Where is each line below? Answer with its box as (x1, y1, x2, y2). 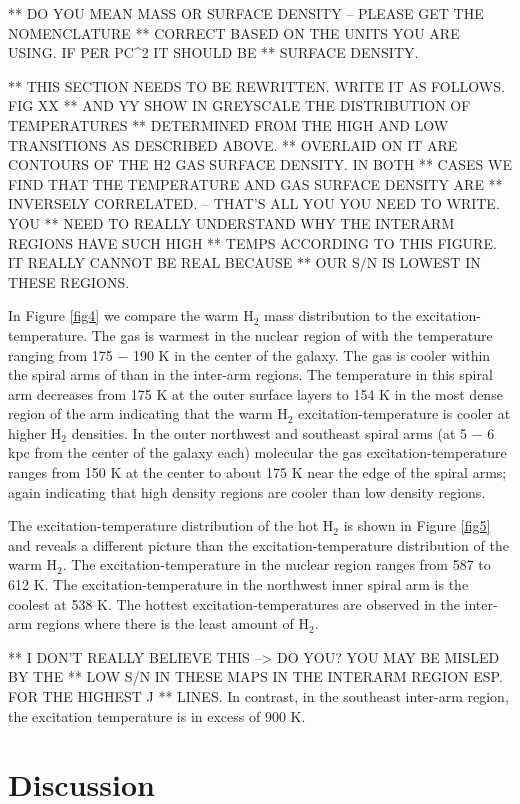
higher (8, 422, 47, 443)
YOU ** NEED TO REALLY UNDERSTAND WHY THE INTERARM (8, 212, 455, 233)
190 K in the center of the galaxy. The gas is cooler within (132, 344, 491, 365)
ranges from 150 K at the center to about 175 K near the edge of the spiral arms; (8, 462, 507, 483)
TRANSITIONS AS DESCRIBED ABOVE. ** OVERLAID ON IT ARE (8, 134, 458, 155)
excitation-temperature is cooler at (298, 403, 511, 424)
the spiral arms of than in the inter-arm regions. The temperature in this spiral (8, 364, 493, 385)
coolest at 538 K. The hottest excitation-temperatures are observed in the (8, 593, 460, 614)
